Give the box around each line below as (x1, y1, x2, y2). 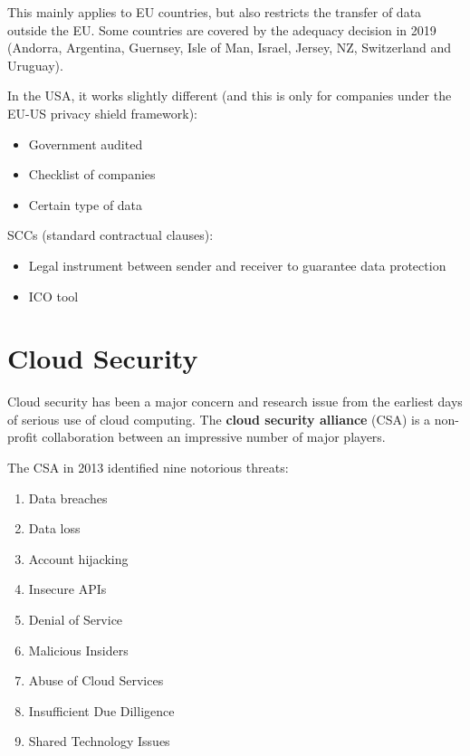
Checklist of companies (28, 165, 156, 184)
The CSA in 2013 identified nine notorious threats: (7, 458, 289, 477)
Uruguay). (7, 55, 63, 74)
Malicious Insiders (28, 640, 129, 659)
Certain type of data (28, 195, 143, 214)
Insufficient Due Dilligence (28, 701, 175, 720)
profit (7, 427, 38, 446)
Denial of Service (28, 610, 123, 628)
